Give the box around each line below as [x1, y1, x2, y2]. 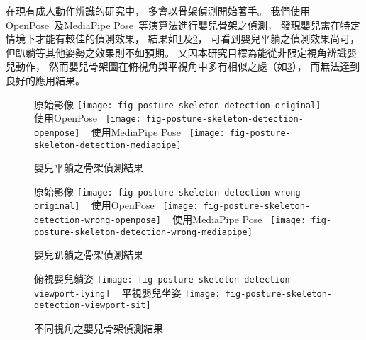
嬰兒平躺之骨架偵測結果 [34, 160, 143, 175]
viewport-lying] [34, 288, 111, 299]
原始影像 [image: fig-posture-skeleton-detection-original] [34, 96, 321, 111]
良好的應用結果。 [6, 72, 85, 87]
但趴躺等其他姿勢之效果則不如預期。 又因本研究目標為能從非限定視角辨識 [6, 45, 347, 59]
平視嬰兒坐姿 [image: [121, 285, 221, 300]
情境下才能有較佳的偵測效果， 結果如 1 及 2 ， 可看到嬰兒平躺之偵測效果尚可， [6, 31, 360, 46]
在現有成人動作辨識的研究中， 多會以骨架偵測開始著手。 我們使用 [6, 4, 311, 18]
